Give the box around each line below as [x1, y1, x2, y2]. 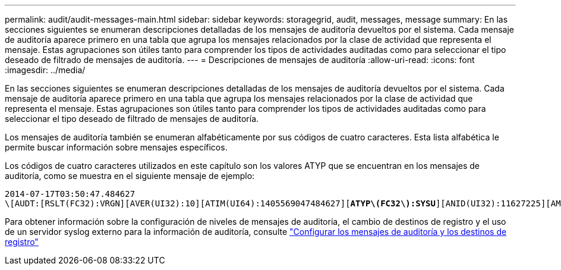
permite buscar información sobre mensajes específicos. [5, 142, 228, 152]
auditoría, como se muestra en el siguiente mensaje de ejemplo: [5, 171, 255, 181]
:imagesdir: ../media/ [5, 65, 86, 75]
